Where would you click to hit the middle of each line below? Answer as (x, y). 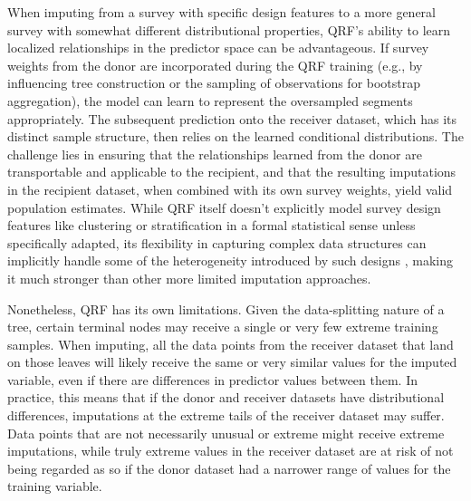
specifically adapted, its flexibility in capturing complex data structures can (217, 242)
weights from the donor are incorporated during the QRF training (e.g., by (215, 65)
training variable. (55, 486)
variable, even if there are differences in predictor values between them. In (213, 379)
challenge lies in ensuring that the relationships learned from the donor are (215, 154)
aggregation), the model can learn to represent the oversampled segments (210, 100)
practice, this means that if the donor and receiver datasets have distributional (226, 397)
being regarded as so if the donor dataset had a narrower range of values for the (229, 468)
